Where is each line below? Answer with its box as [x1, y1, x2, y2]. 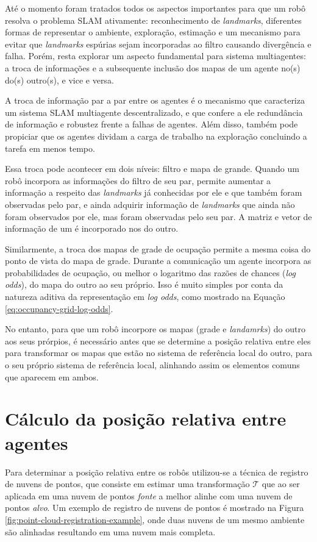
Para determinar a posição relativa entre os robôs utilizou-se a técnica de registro [5, 465, 308, 478]
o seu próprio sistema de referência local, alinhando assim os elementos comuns [5, 358, 300, 371]
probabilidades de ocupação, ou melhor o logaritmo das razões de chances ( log [5, 266, 296, 279]
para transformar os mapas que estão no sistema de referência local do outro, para [5, 346, 312, 359]
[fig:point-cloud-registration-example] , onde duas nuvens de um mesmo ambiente [5, 513, 305, 526]
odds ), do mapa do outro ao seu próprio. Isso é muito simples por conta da [5, 278, 283, 291]
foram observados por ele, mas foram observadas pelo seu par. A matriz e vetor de [5, 210, 312, 223]
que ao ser [262, 477, 300, 490]
